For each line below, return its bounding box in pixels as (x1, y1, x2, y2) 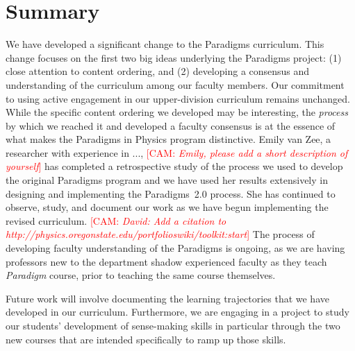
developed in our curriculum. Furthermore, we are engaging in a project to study (6, 305, 349, 319)
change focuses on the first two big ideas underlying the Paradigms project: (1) (6, 50, 342, 65)
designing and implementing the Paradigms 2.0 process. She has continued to (6, 186, 336, 200)
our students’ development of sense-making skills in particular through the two (6, 318, 340, 332)
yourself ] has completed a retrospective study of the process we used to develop (6, 159, 343, 173)
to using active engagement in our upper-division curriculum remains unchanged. (6, 91, 350, 105)
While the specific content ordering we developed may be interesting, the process (6, 105, 348, 119)
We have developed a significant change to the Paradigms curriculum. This (6, 37, 324, 51)
